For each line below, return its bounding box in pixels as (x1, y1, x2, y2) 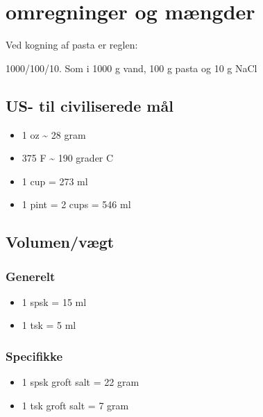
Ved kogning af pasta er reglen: (6, 37, 138, 52)
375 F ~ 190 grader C (22, 151, 114, 165)
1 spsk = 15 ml (22, 294, 87, 309)
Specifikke (6, 348, 63, 364)
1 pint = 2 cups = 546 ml (22, 197, 131, 212)
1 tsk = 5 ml (22, 318, 76, 332)
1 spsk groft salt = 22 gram (22, 375, 139, 389)
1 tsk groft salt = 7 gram (22, 398, 129, 412)
